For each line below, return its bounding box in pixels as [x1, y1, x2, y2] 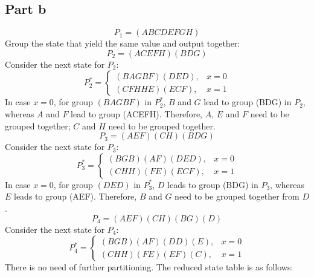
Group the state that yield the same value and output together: [5, 37, 240, 50]
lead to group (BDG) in [203, 96, 292, 108]
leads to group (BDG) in [167, 178, 258, 191]
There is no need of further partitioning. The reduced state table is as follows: [5, 261, 293, 273]
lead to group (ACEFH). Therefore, [71, 107, 202, 120]
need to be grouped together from [175, 190, 300, 203]
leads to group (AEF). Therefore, [14, 190, 137, 203]
